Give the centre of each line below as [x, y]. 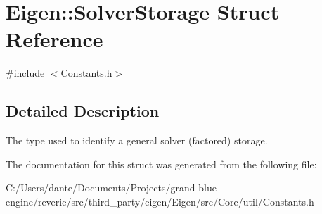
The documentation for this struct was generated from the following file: [161, 164]
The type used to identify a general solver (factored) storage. [137, 140]
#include [25, 73]
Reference [54, 39]
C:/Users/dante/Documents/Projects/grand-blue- [113, 188]
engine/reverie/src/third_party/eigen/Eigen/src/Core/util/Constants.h [160, 201]
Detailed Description [83, 111]
